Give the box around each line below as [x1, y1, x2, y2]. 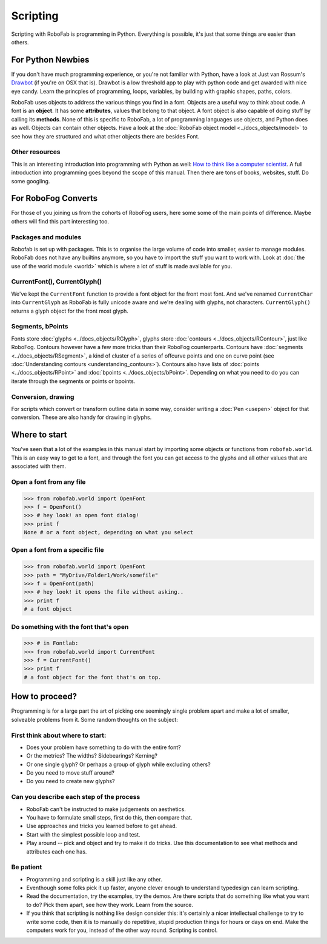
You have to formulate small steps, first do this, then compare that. [26, 813, 193, 821]
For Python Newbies [11, 55, 90, 65]
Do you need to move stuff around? [26, 769, 115, 776]
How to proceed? [11, 691, 77, 702]
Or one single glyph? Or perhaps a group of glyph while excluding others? [26, 761, 211, 768]
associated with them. [11, 462, 67, 470]
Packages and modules [11, 233, 82, 241]
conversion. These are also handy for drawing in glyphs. [11, 413, 152, 421]
